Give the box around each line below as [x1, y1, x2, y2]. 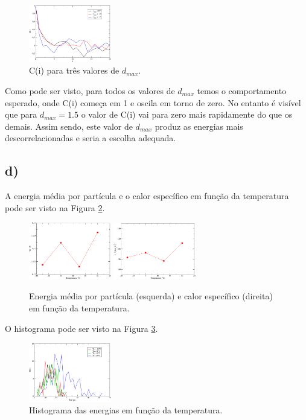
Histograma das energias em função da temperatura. [29, 403, 223, 416]
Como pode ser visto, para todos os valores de [5, 84, 175, 97]
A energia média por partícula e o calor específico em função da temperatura [5, 189, 289, 202]
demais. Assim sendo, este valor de [5, 119, 133, 132]
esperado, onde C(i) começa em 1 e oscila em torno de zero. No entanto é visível [5, 96, 301, 109]
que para [5, 108, 37, 121]
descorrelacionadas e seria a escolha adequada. [5, 132, 176, 144]
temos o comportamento [197, 84, 287, 97]
